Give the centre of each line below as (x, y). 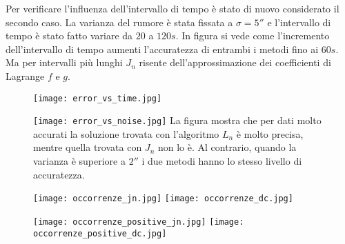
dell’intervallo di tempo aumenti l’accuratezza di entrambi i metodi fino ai (162, 49)
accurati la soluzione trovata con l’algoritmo (126, 133)
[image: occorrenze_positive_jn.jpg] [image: (139, 222)
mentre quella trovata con (88, 147)
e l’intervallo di (299, 22)
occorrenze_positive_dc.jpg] (100, 233)
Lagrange (25, 75)
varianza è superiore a (79, 161)
